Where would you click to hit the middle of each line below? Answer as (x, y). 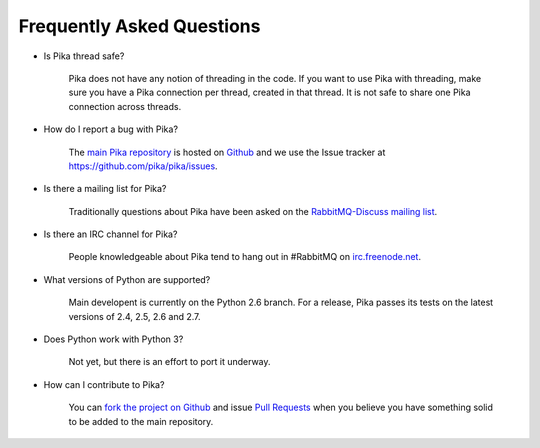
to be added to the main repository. (141, 421)
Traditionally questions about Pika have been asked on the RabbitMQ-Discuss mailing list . (253, 211)
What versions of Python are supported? (127, 279)
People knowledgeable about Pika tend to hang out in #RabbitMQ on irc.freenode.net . (245, 257)
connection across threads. (125, 106)
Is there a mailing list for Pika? (105, 189)
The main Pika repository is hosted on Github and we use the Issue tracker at (227, 152)
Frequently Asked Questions (139, 26)
